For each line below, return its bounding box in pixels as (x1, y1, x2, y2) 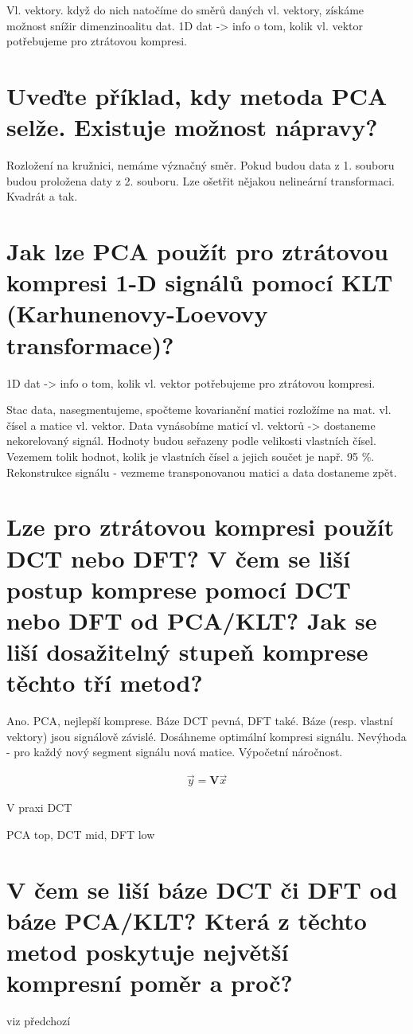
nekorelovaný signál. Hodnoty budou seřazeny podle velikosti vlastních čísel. (6, 432, 376, 449)
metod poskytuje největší (6, 935, 289, 967)
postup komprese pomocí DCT (6, 572, 351, 605)
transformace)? (6, 328, 174, 361)
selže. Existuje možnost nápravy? (6, 111, 378, 143)
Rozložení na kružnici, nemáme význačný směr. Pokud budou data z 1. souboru (6, 157, 395, 174)
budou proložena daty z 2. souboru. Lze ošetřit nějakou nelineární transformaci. (6, 172, 395, 189)
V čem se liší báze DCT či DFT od (6, 872, 398, 905)
